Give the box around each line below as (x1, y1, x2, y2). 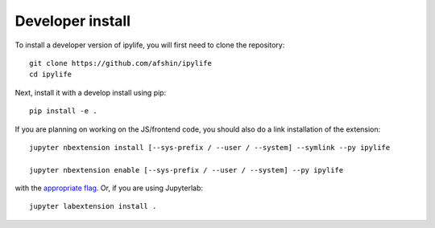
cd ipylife (29, 70, 72, 79)
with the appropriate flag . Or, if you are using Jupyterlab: (14, 183, 204, 193)
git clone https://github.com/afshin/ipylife (29, 59, 213, 67)
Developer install (14, 12, 131, 30)
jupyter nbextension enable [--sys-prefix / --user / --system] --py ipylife (29, 165, 344, 174)
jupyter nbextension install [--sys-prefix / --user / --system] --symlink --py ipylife (29, 143, 391, 152)
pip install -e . (29, 107, 97, 116)
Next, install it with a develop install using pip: (14, 88, 167, 97)
